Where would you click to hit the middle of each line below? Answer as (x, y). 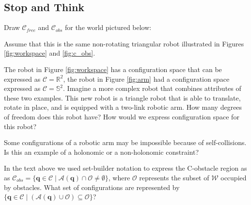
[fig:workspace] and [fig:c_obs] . (50, 53)
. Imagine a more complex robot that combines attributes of (152, 88)
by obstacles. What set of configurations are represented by (92, 187)
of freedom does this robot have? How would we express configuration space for (122, 116)
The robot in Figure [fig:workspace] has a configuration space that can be (113, 69)
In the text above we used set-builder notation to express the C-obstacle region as (125, 168)
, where (119, 177)
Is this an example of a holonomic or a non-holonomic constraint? (102, 152)
